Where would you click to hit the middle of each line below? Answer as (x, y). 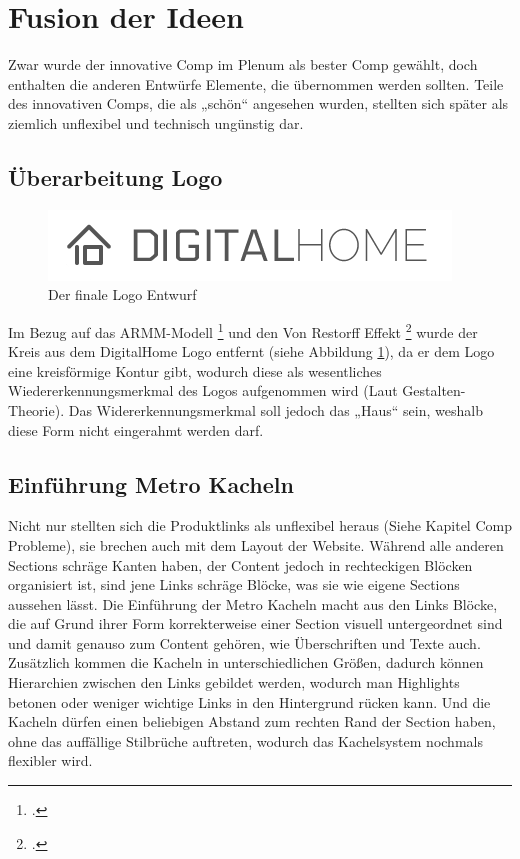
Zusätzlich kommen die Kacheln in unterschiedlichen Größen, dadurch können (246, 662)
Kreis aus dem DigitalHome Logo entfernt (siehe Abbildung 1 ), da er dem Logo (251, 351)
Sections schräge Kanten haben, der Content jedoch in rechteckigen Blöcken (240, 564)
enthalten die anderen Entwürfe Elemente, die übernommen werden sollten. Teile (256, 83)
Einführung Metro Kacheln (151, 483)
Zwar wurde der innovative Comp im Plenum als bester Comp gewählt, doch (243, 64)
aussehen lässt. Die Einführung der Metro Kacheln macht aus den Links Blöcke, (253, 603)
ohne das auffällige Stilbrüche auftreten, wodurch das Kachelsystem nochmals (245, 740)
